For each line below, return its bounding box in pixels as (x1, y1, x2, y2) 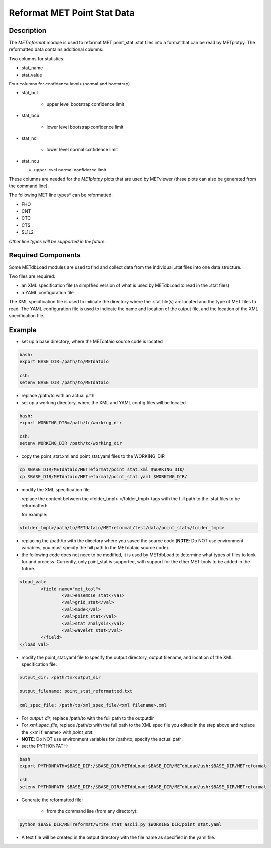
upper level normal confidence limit (34, 167, 107, 173)
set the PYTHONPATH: (21, 743, 68, 749)
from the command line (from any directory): (46, 808, 138, 814)
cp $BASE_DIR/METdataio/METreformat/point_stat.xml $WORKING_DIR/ (19, 467, 185, 472)
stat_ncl (21, 135, 38, 141)
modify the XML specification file (21, 486, 90, 492)
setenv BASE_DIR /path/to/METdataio (19, 380, 109, 385)
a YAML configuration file (21, 289, 74, 295)
